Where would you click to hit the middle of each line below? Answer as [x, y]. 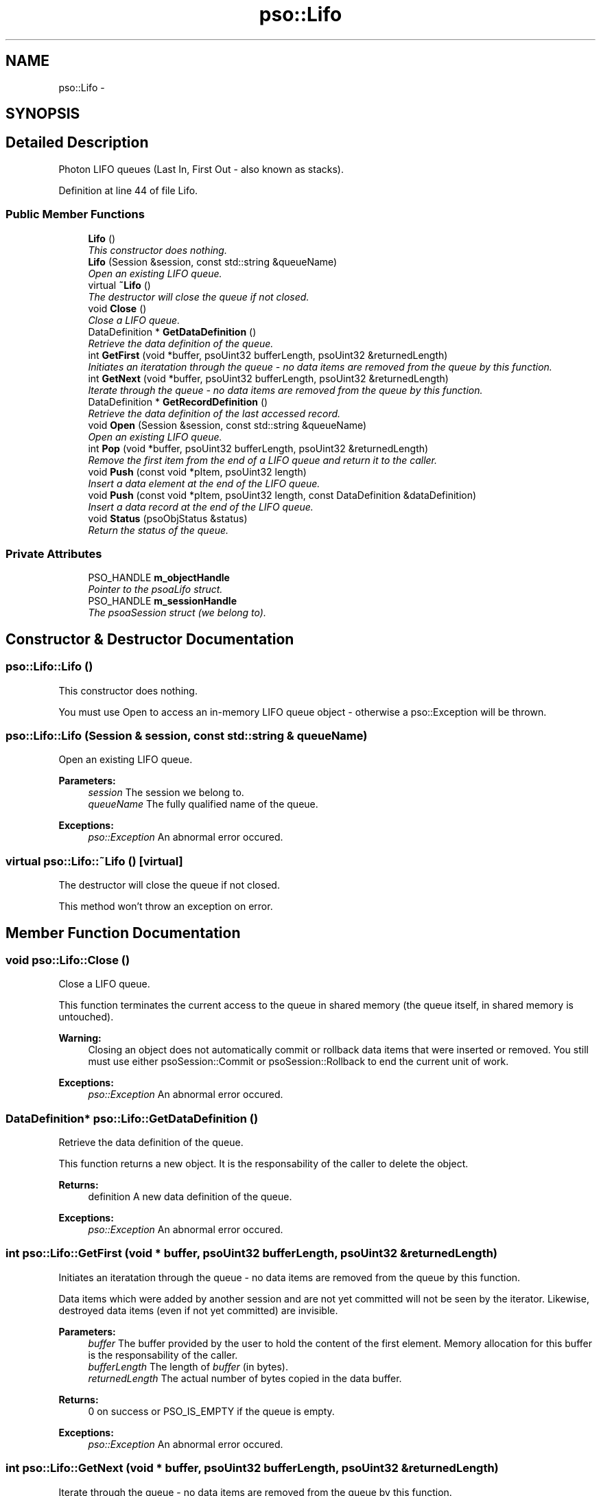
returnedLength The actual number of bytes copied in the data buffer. [245, 1378]
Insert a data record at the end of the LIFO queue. [201, 506]
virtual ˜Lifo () [119, 285]
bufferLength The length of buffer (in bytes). [188, 1366]
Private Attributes [54, 553]
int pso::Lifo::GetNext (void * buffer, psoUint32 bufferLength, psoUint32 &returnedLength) [252, 1468]
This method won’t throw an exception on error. [166, 907]
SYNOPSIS [43, 114]
